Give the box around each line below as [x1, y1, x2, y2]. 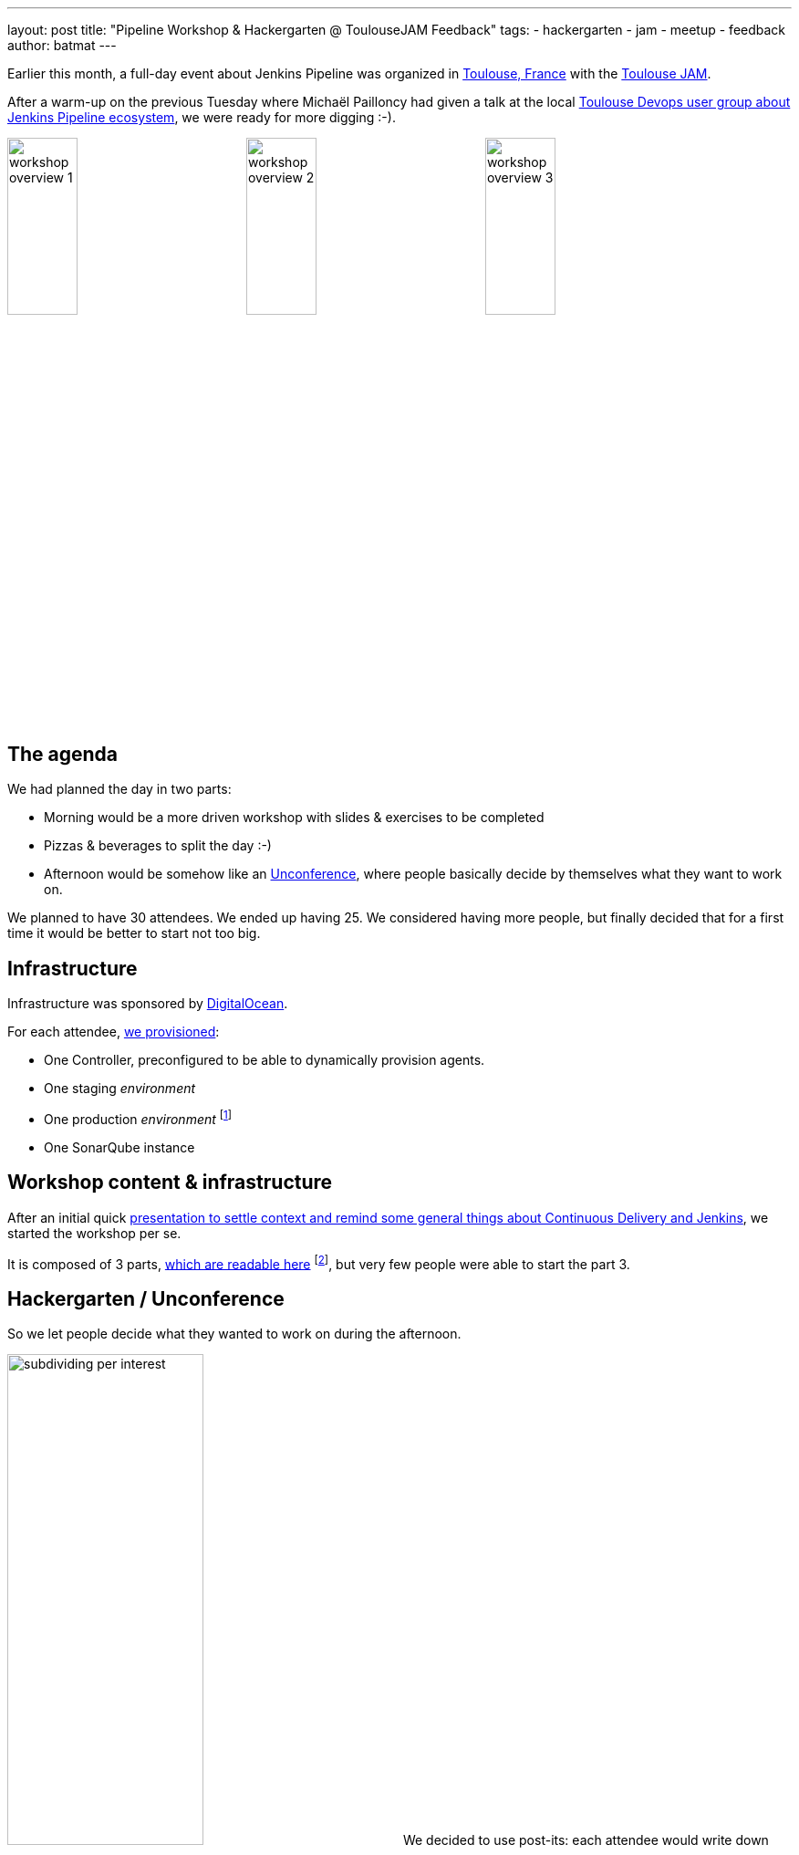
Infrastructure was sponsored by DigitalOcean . [7, 995, 288, 1012]
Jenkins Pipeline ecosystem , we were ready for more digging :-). [7, 109, 396, 125]
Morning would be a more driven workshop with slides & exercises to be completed [44, 809, 545, 826]
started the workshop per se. [7, 1225, 182, 1241]
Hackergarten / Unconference [7, 1287, 285, 1310]
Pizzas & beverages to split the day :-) [44, 838, 272, 854]
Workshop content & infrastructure [7, 1171, 333, 1194]
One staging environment [44, 1080, 196, 1097]
